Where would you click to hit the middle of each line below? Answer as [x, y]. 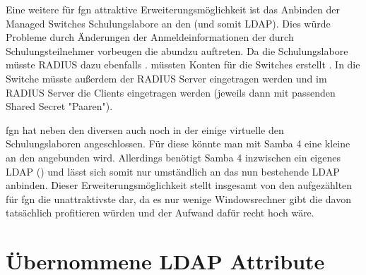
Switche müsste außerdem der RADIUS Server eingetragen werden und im [166, 78]
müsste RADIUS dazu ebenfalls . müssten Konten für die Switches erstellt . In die [183, 65]
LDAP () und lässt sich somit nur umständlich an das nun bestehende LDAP [173, 171]
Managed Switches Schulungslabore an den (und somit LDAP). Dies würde [168, 23]
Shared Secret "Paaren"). [59, 106]
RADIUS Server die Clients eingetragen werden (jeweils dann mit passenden [171, 92]
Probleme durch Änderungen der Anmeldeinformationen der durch [150, 37]
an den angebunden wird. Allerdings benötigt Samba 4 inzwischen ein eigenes [173, 157]
